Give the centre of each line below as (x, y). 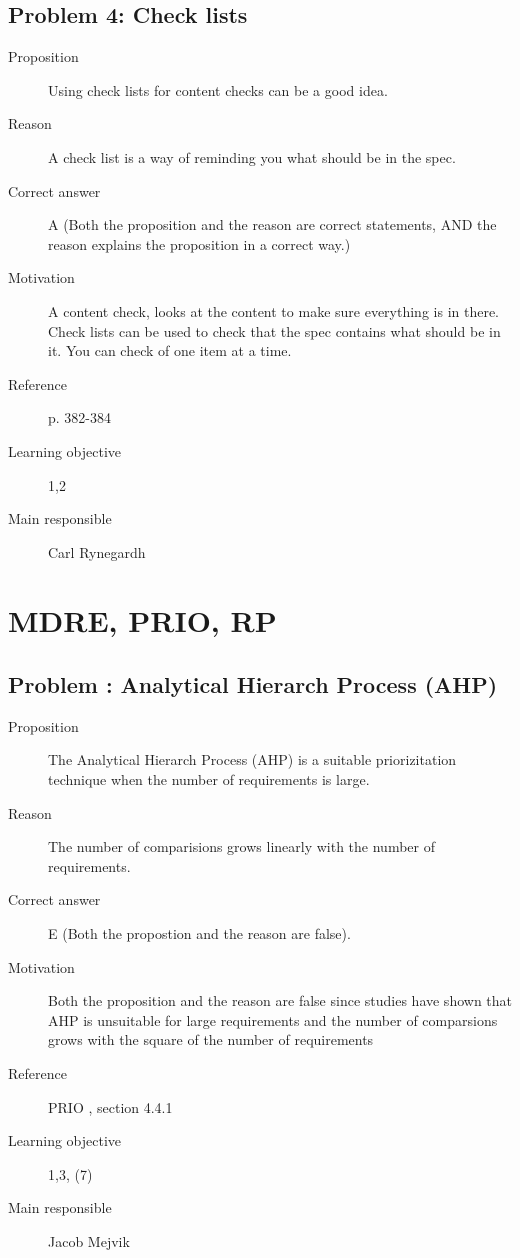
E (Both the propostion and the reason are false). (199, 933)
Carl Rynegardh (97, 551)
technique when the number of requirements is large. (209, 779)
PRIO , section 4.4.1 (110, 1106)
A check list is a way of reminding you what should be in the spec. (252, 156)
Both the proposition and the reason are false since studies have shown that (280, 1000)
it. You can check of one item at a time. (170, 350)
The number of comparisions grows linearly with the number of (241, 846)
